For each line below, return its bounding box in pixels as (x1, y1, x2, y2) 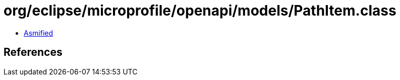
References (4, 46, 63, 59)
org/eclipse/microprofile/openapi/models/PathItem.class (4, 2, 396, 19)
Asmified (24, 28, 53, 37)
